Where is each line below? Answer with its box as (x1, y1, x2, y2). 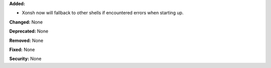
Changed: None (9, 19, 43, 25)
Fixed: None (9, 46, 35, 52)
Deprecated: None (9, 28, 49, 34)
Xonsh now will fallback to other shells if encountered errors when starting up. (22, 10, 184, 16)
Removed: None (9, 37, 44, 43)
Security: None (9, 55, 42, 62)
